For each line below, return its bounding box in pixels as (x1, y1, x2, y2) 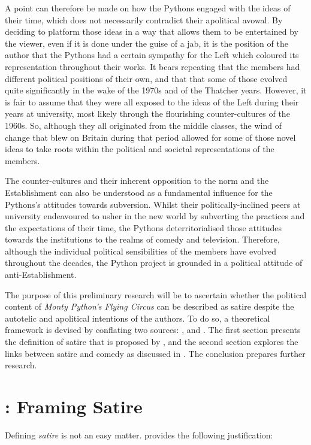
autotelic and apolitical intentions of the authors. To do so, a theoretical (5, 311, 270, 324)
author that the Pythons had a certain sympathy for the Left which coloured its (5, 49, 299, 61)
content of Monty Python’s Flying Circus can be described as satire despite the (5, 300, 294, 313)
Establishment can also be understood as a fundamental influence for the (5, 186, 273, 198)
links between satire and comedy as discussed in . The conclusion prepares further (5, 347, 306, 359)
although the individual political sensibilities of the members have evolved (5, 244, 277, 257)
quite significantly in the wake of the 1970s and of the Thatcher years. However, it (5, 84, 307, 96)
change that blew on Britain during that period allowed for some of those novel (5, 131, 296, 143)
